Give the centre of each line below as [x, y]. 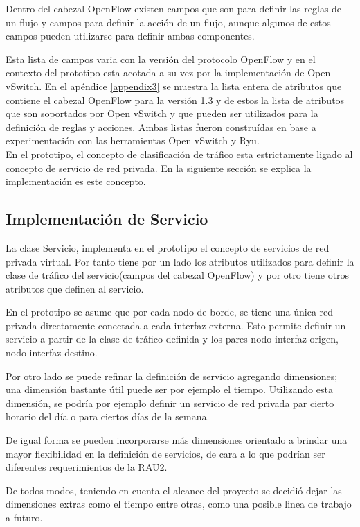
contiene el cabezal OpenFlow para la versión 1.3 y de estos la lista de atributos [175, 100]
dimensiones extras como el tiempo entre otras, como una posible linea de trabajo [179, 504]
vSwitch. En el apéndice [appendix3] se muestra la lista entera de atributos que [174, 86]
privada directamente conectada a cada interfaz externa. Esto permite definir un [176, 325]
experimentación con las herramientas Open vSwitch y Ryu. [133, 140]
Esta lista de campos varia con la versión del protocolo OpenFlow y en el [161, 59]
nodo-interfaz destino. [52, 353]
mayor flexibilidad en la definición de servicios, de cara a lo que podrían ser [165, 453]
